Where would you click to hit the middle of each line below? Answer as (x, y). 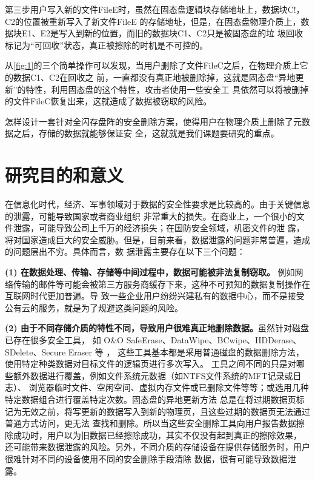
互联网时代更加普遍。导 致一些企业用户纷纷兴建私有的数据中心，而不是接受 (155, 296)
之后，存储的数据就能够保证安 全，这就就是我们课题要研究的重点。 (146, 133)
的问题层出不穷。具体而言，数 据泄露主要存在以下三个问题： (125, 251)
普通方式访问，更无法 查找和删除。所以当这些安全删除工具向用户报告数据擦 (155, 423)
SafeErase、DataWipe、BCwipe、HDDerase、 (214, 340)
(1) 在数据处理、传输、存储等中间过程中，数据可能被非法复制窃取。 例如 (150, 272)
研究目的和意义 (65, 175)
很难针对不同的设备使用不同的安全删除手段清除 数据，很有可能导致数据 (146, 458)
